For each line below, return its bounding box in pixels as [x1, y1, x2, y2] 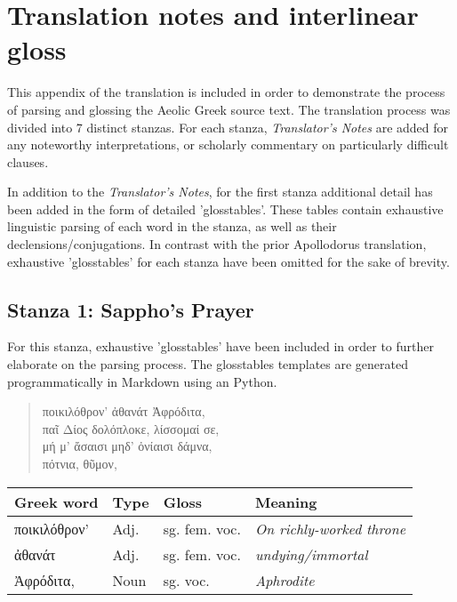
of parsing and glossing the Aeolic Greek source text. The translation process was [7, 100, 451, 118]
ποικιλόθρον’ [14, 518, 89, 539]
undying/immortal [254, 543, 368, 565]
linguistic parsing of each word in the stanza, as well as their [7, 217, 337, 236]
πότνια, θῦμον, [42, 454, 117, 473]
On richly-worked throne [254, 518, 406, 539]
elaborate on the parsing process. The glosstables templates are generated [7, 355, 409, 373]
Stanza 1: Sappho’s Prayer [7, 295, 254, 323]
